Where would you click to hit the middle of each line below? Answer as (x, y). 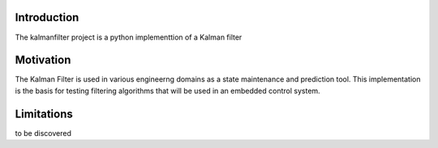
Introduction (47, 17)
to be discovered (43, 133)
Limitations (44, 114)
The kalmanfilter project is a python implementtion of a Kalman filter (129, 37)
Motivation (43, 60)
